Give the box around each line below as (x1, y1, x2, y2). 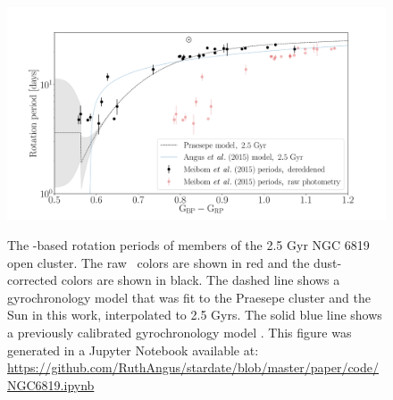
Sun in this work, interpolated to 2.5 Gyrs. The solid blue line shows (7, 305, 382, 324)
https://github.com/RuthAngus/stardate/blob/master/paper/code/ (7, 358, 380, 377)
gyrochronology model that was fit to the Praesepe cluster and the (7, 287, 371, 306)
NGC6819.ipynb (7, 375, 95, 394)
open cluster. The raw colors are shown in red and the (7, 253, 310, 271)
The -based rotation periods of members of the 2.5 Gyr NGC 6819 (7, 236, 370, 254)
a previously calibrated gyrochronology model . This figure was (7, 323, 352, 342)
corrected (7, 271, 58, 289)
